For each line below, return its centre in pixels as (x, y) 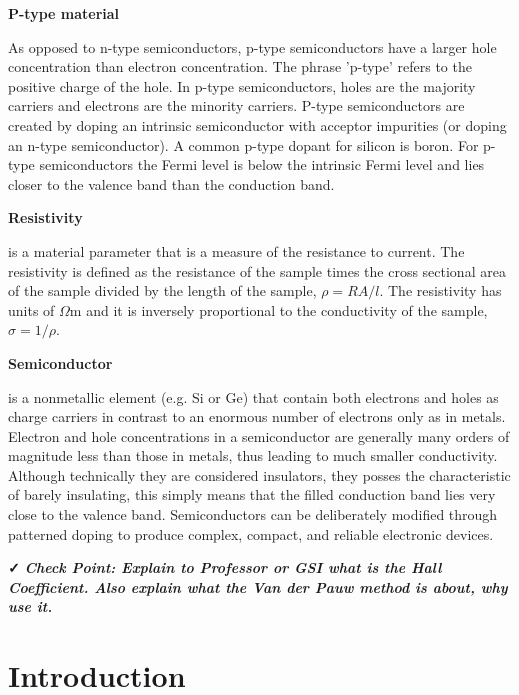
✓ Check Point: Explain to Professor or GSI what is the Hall (225, 567)
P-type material (64, 13)
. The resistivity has (440, 290)
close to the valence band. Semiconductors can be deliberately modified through (253, 514)
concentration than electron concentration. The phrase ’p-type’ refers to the (240, 66)
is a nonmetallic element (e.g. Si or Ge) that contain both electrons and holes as (253, 396)
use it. (30, 606)
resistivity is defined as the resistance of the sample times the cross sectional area (257, 270)
